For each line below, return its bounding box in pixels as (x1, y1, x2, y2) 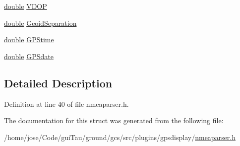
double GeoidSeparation (4, 17, 77, 28)
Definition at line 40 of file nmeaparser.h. (4, 98, 129, 109)
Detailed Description (4, 75, 113, 90)
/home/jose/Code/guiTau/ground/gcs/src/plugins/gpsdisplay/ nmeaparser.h (4, 132, 236, 142)
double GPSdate (4, 51, 54, 61)
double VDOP (4, 1, 47, 11)
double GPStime (4, 34, 54, 45)
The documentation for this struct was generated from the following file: (4, 115, 224, 126)
